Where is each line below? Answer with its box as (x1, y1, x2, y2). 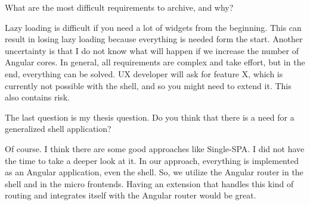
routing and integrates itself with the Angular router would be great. (5, 189, 256, 201)
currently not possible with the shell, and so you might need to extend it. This (5, 79, 292, 92)
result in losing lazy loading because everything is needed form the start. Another (5, 33, 303, 45)
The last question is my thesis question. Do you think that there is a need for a (5, 111, 294, 123)
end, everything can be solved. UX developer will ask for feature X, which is (5, 67, 283, 80)
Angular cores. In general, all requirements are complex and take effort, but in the (5, 56, 305, 68)
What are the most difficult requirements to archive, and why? (5, 1, 234, 13)
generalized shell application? (5, 122, 111, 135)
